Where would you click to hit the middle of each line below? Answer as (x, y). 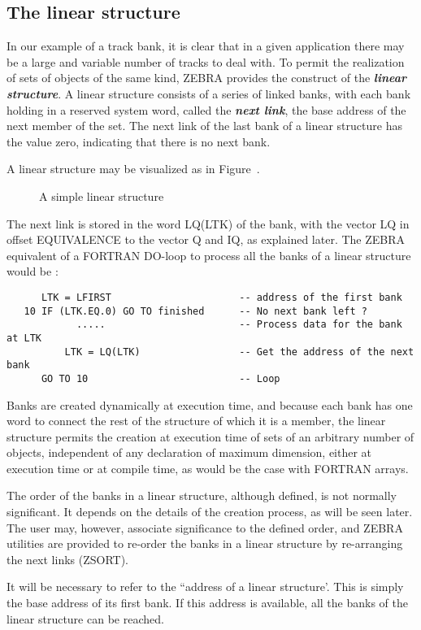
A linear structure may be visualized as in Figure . (133, 169)
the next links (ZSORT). (68, 559)
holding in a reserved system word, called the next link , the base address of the (206, 109)
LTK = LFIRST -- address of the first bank (221, 297)
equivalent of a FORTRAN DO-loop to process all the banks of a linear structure (209, 255)
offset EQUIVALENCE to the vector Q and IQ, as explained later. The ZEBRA (206, 239)
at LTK (24, 338)
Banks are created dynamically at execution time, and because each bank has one (210, 404)
